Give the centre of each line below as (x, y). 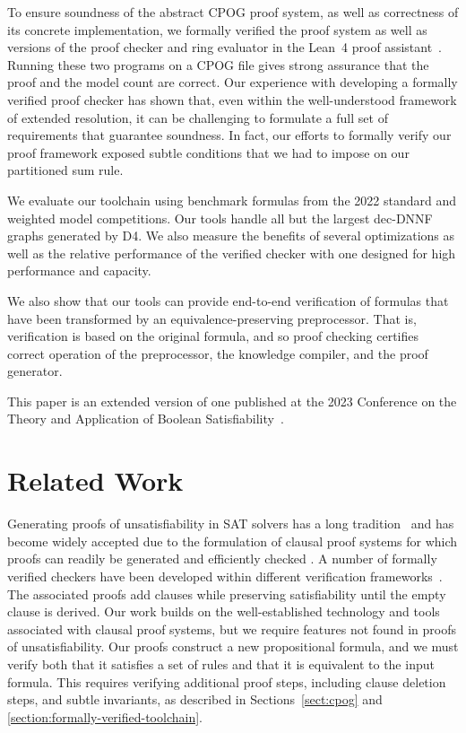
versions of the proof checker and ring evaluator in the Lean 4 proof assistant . (225, 47)
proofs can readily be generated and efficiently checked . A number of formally (222, 558)
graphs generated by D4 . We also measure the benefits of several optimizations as (231, 236)
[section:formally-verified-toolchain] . (105, 716)
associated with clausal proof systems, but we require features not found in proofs (232, 628)
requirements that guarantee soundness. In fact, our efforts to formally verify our (229, 135)
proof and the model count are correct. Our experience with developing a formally (233, 82)
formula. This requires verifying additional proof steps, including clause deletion (227, 681)
